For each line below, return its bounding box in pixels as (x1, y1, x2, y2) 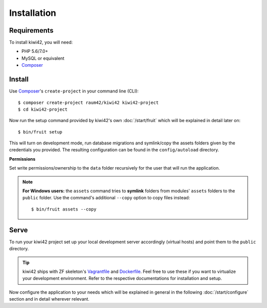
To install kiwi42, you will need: (9, 40, 73, 45)
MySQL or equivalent (21, 55, 65, 61)
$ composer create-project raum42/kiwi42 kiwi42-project (18, 99, 159, 105)
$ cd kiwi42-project (18, 106, 68, 112)
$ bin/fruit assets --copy (31, 206, 96, 212)
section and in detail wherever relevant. (9, 296, 90, 302)
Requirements (9, 26, 54, 35)
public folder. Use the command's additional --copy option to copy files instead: (22, 195, 190, 201)
